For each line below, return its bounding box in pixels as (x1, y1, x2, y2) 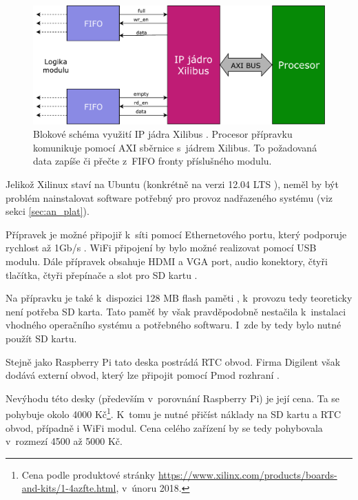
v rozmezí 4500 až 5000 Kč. (6, 434, 123, 448)
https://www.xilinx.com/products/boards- (158, 467, 337, 481)
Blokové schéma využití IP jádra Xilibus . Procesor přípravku (33, 127, 293, 141)
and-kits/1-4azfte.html (21, 481, 116, 495)
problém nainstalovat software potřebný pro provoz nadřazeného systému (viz (6, 190, 333, 205)
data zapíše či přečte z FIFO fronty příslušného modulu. (33, 154, 272, 168)
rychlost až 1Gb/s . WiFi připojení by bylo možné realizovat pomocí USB (6, 240, 317, 255)
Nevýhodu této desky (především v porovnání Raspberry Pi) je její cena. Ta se (6, 390, 340, 405)
